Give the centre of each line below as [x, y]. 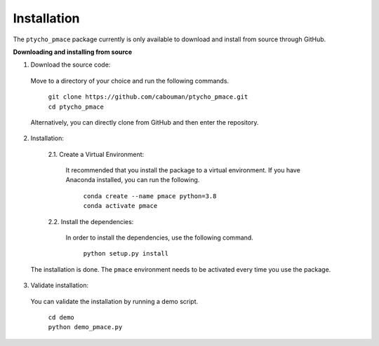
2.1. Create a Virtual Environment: [96, 154]
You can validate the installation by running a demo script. [114, 301]
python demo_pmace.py [85, 327]
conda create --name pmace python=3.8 [150, 196]
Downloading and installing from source [73, 52]
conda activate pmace [120, 206]
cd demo [61, 317]
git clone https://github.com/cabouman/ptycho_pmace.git [148, 97]
